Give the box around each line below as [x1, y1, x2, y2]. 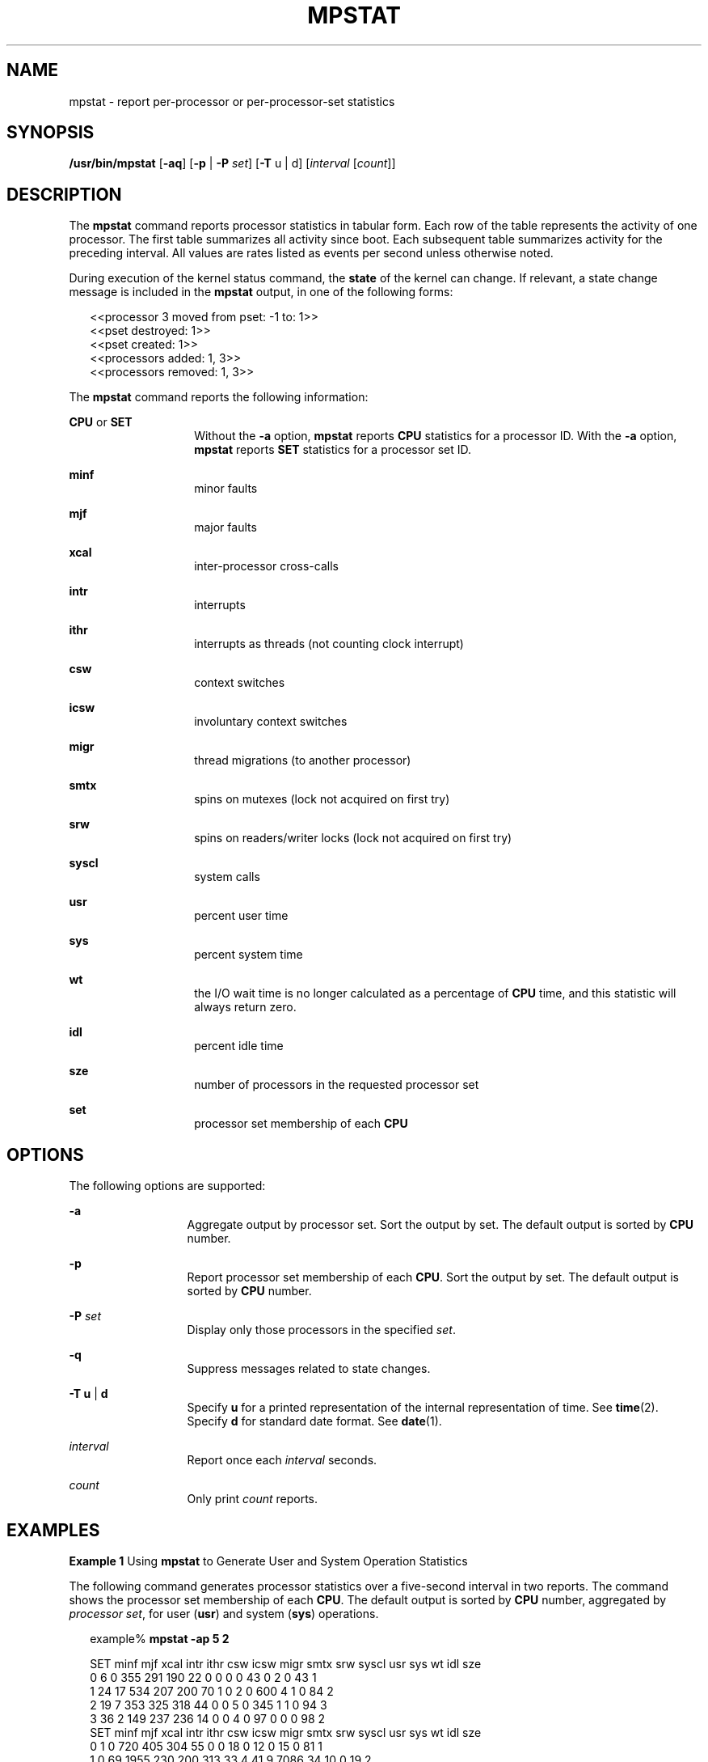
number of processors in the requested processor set [194, 1078, 479, 1092]
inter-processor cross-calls [194, 559, 339, 574]
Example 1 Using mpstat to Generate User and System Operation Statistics [69, 1553, 468, 1568]
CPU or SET [69, 415, 133, 430]
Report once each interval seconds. [187, 1453, 377, 1468]
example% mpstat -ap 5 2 [90, 1631, 230, 1646]
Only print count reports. [187, 1492, 318, 1506]
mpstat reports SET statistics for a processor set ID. [194, 443, 472, 457]
